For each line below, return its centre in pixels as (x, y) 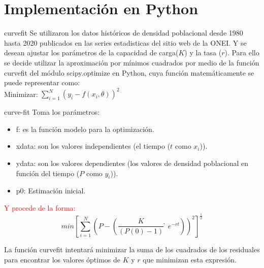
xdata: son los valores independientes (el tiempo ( (93, 146)
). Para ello (242, 53)
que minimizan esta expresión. (190, 259)
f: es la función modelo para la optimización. (85, 129)
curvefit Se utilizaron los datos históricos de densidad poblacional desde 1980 (124, 33)
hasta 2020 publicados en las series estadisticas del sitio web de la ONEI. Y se (125, 42)
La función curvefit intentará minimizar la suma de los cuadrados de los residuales (132, 249)
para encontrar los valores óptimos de (62, 259)
